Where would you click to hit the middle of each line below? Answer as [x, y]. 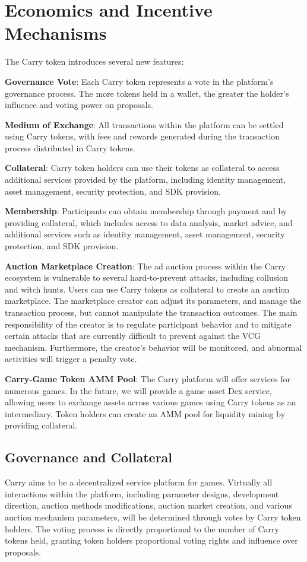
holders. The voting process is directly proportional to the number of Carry [142, 528]
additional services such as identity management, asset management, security [145, 234]
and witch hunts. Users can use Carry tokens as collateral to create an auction [147, 289]
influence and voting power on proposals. [79, 105]
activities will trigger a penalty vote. [71, 359]
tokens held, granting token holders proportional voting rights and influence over [151, 540]
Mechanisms [56, 33]
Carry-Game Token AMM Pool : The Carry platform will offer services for [148, 378]
